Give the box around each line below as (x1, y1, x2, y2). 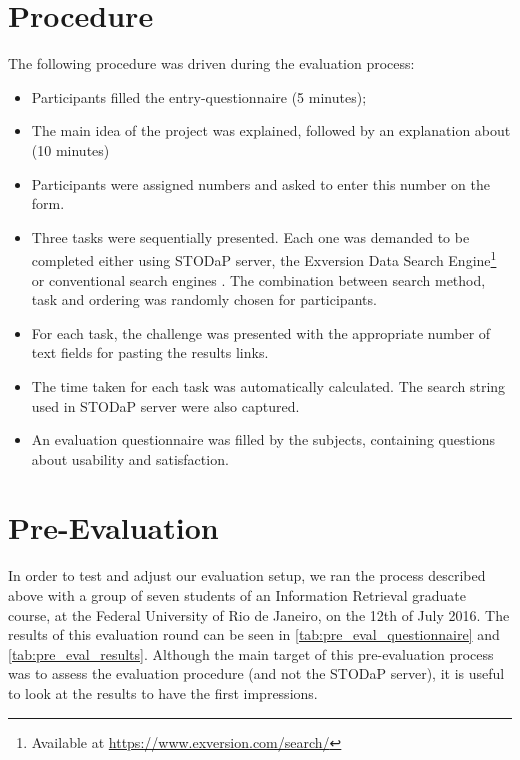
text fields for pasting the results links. (31, 342, 269, 363)
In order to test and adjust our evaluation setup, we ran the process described (8, 565, 486, 586)
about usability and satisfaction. (31, 448, 229, 469)
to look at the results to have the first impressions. (8, 682, 318, 703)
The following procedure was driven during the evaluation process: (8, 53, 415, 74)
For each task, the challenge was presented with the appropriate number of (31, 322, 491, 343)
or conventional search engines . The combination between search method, (31, 269, 486, 290)
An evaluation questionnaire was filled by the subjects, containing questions (31, 429, 496, 450)
